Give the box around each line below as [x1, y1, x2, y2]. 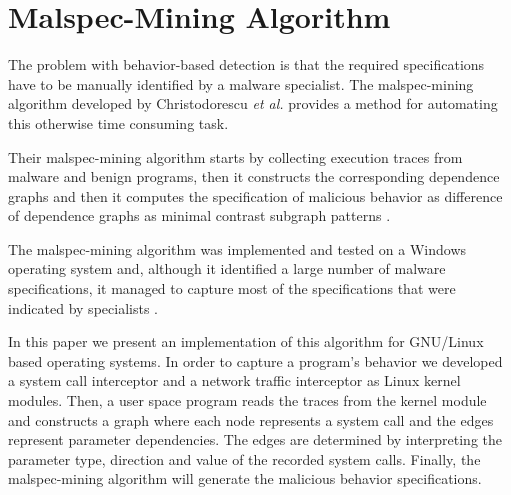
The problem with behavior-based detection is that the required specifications [8, 54, 485, 75]
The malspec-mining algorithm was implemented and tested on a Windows [8, 238, 467, 259]
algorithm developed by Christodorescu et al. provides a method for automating [8, 93, 498, 114]
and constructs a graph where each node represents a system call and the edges [8, 409, 494, 430]
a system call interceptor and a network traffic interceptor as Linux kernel [8, 370, 461, 391]
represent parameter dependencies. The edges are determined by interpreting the [8, 429, 503, 450]
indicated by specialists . [8, 297, 158, 318]
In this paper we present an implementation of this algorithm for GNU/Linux [8, 331, 484, 352]
